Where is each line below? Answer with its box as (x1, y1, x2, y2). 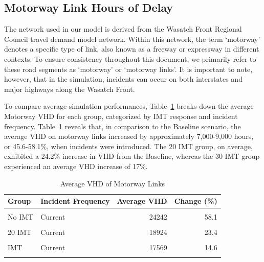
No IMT (8, 211, 34, 222)
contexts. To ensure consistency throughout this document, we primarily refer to (4, 53, 256, 64)
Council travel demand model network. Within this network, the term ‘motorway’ (4, 33, 260, 44)
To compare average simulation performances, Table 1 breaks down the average (4, 101, 254, 111)
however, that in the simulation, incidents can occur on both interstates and (4, 74, 243, 84)
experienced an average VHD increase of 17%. (4, 160, 148, 171)
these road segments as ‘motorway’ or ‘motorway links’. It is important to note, (4, 63, 253, 74)
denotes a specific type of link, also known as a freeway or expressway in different (4, 43, 259, 54)
